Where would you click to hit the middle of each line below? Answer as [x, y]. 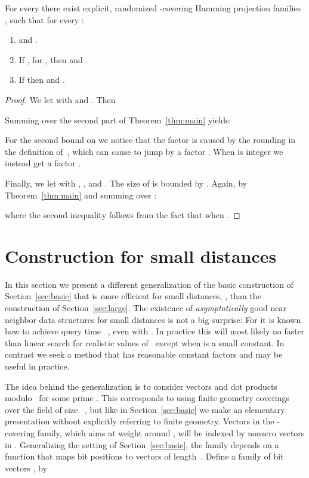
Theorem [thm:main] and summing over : [81, 195]
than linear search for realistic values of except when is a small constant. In [145, 342]
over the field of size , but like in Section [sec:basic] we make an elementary [145, 409]
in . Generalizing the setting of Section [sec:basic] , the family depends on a [142, 444]
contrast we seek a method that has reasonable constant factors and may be [144, 354]
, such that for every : [44, 19]
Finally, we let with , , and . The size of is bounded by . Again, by [126, 183]
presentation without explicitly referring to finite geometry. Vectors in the [140, 421]
